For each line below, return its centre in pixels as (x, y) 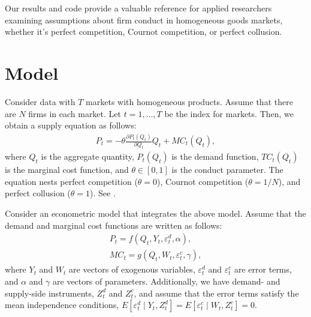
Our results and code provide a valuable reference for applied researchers (138, 8)
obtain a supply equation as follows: (71, 125)
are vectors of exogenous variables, (132, 269)
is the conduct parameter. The (227, 170)
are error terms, (263, 269)
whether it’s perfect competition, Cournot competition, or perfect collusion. (144, 32)
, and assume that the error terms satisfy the (216, 293)
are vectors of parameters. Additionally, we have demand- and (167, 281)
